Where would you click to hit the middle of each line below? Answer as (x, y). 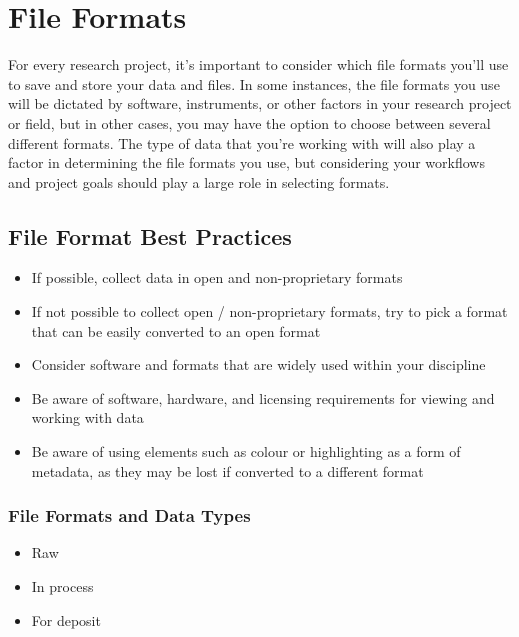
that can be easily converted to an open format (176, 330)
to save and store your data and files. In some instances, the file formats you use (254, 83)
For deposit (66, 619)
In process (62, 586)
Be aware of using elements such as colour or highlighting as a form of (246, 451)
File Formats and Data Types (129, 515)
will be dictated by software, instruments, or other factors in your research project (260, 103)
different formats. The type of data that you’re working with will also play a (242, 142)
